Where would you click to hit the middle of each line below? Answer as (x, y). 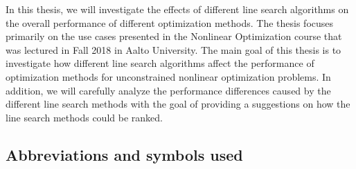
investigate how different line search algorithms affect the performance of (160, 63)
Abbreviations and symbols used (124, 154)
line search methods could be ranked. (84, 117)
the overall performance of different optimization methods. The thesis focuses (170, 22)
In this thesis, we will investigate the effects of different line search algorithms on (177, 9)
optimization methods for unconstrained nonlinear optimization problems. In (168, 76)
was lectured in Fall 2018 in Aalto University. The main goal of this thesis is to (173, 49)
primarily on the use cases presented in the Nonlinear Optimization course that (174, 36)
